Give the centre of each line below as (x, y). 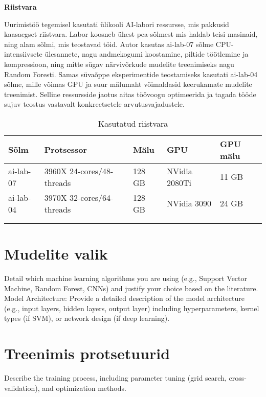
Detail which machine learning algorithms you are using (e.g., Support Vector (126, 278)
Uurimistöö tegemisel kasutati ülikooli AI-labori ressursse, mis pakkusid (117, 24)
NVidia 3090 (189, 203)
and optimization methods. (84, 388)
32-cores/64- (91, 197)
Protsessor (66, 150)
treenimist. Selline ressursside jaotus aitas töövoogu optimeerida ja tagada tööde (130, 94)
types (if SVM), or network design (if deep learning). (87, 318)
